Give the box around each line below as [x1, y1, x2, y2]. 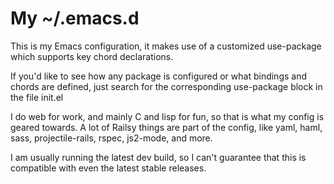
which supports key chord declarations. [10, 50, 174, 62]
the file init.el [10, 91, 64, 103]
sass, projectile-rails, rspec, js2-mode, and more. [10, 132, 213, 144]
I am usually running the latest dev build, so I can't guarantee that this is [10, 151, 307, 163]
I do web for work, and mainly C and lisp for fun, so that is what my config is [10, 110, 325, 122]
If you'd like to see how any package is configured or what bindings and [10, 70, 308, 82]
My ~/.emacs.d [10, 7, 140, 30]
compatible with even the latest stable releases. [10, 162, 207, 174]
